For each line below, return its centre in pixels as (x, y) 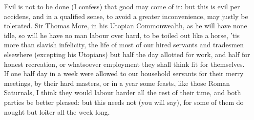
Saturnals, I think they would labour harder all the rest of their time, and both (123, 92)
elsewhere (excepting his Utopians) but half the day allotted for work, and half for (127, 54)
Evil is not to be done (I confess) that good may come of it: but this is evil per (122, 6)
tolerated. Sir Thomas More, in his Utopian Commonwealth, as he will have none (126, 26)
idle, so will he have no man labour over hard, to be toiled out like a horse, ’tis (122, 35)
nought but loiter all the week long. (57, 111)
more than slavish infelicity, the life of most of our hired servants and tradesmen (124, 45)
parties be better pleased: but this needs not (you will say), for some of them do (124, 102)
